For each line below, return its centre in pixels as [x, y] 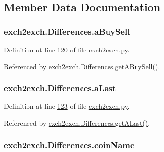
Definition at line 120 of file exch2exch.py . [67, 50]
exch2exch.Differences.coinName [69, 144]
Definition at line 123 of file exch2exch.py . [67, 106]
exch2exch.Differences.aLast [60, 88]
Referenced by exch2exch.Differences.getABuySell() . [82, 66]
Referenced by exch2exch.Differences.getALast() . [77, 123]
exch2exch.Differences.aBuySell [67, 31]
